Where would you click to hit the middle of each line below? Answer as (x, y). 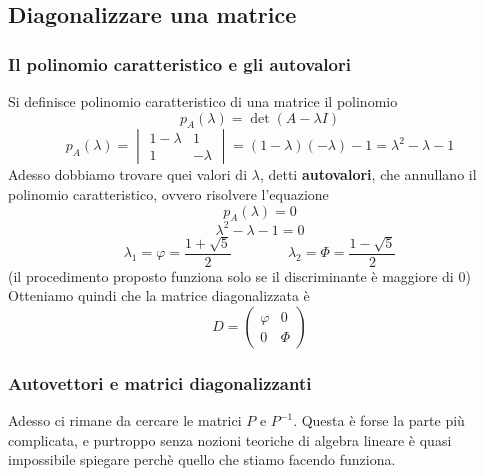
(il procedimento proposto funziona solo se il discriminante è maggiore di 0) (239, 275)
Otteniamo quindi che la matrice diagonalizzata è (159, 295)
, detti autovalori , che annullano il (368, 174)
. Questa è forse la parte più (379, 420)
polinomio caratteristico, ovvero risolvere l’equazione (168, 193)
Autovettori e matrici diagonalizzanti (160, 382)
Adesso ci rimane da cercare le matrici (125, 420)
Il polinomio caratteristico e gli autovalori (179, 63)
